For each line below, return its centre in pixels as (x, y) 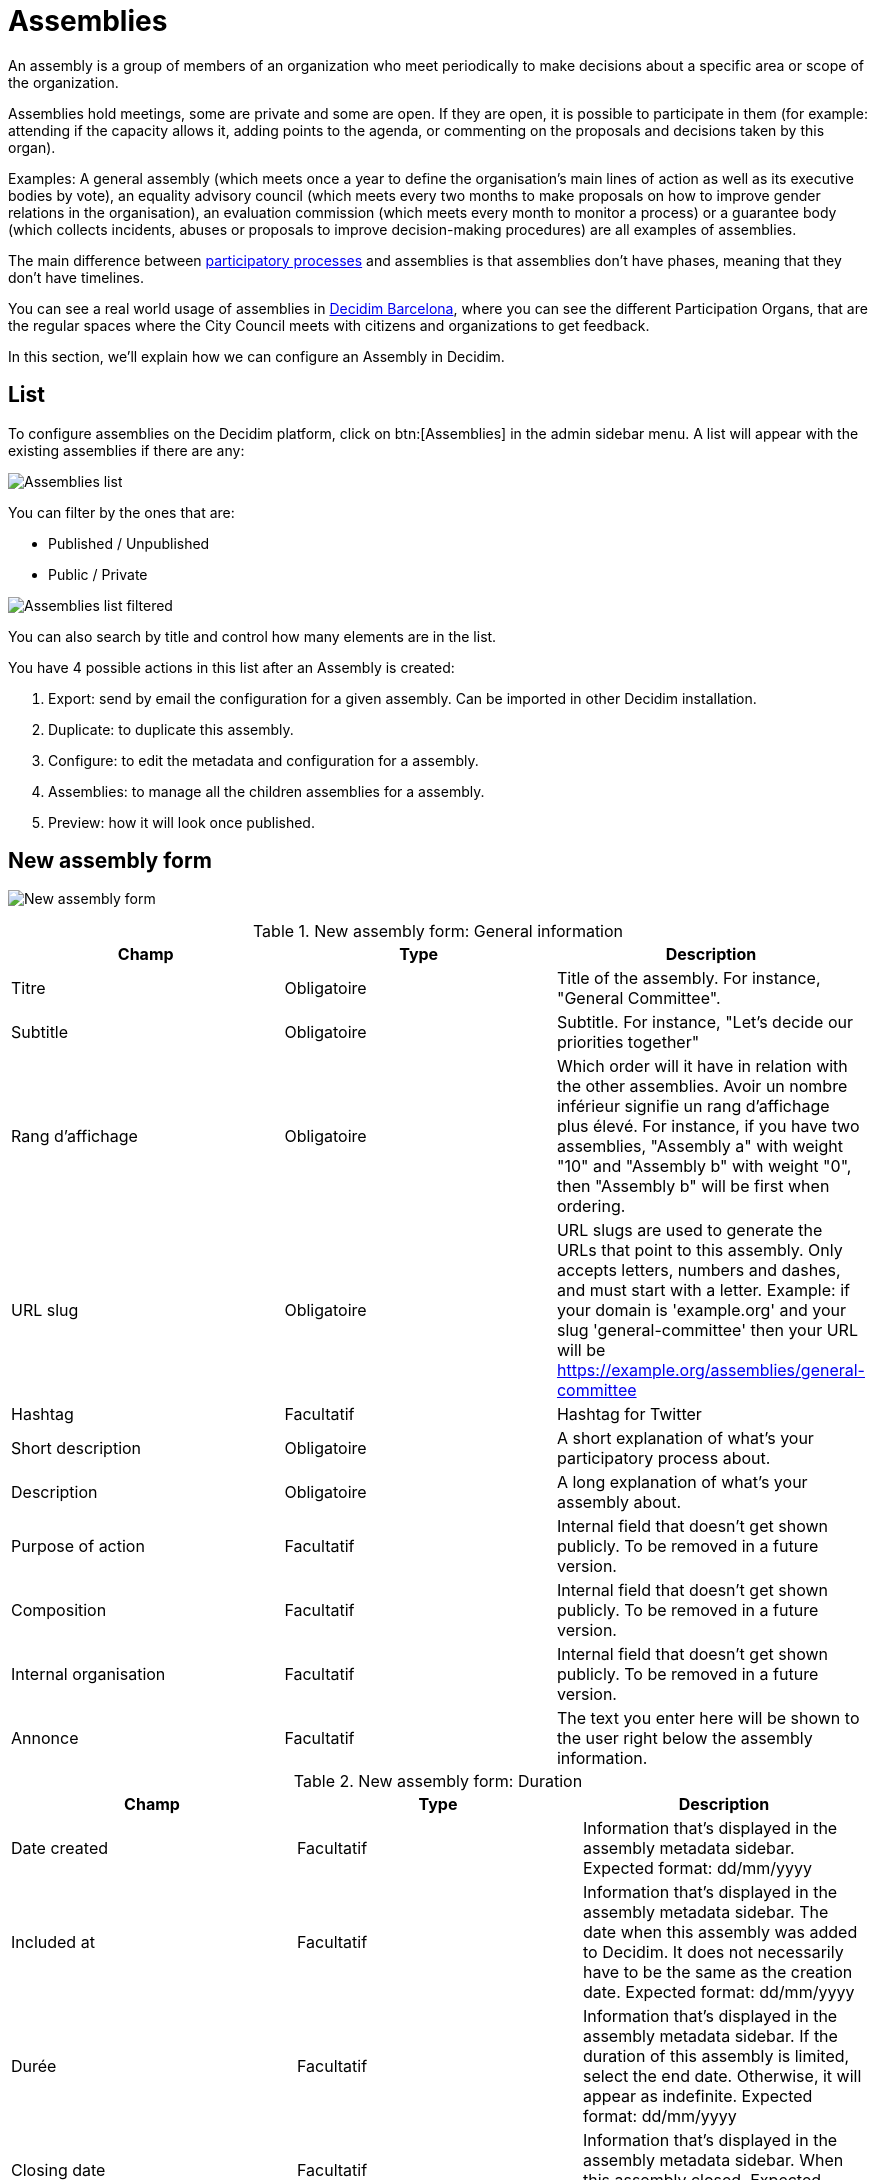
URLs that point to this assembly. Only (699, 1250)
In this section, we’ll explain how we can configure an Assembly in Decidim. (256, 356)
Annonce (45, 1738)
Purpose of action (78, 1546)
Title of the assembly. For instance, (688, 978)
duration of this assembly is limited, (716, 2056)
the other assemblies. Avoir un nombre (702, 1086)
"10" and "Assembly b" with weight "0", (704, 1166)
